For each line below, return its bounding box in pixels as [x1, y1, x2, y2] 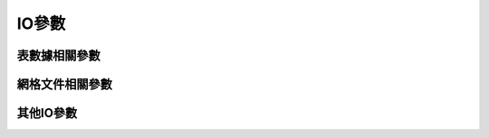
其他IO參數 [16, 106, 78, 121]
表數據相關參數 [16, 48, 101, 63]
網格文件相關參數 [16, 77, 112, 92]
